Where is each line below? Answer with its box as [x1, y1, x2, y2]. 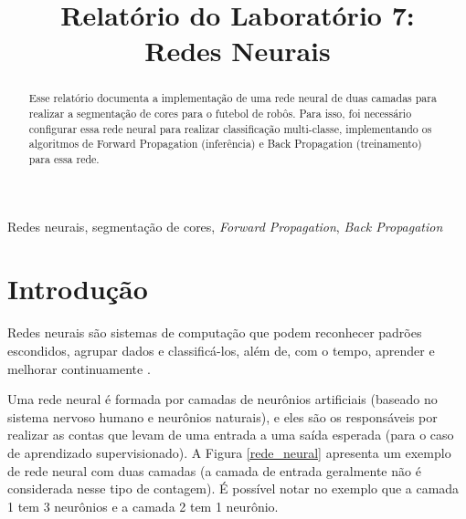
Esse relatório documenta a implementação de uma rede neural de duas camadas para [28, 90, 437, 106]
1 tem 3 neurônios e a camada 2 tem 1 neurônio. [7, 496, 279, 515]
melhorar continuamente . [7, 358, 151, 378]
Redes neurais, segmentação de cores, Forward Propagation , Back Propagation [7, 216, 443, 235]
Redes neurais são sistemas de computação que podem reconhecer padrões [7, 323, 422, 342]
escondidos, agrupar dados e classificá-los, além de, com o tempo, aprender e [7, 340, 435, 359]
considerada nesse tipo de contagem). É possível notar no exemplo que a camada [7, 479, 460, 498]
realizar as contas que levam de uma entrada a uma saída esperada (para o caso [7, 425, 454, 444]
